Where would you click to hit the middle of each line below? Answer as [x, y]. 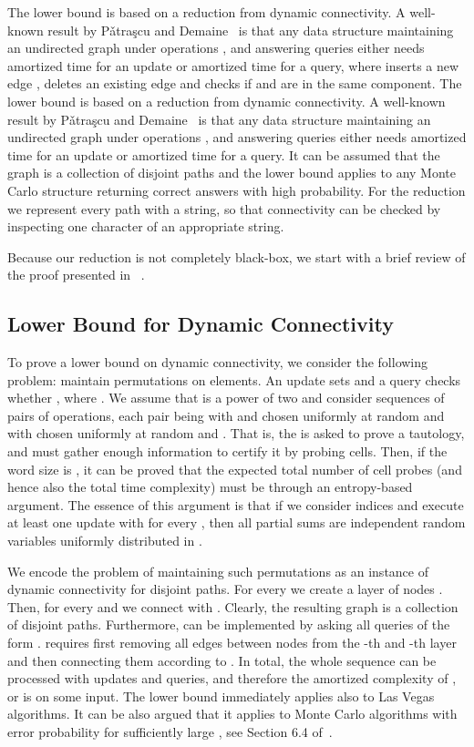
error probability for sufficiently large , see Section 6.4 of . [170, 731]
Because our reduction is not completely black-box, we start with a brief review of [237, 256]
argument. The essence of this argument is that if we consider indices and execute [236, 504]
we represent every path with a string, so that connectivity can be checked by [224, 208]
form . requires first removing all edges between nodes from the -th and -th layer [232, 643]
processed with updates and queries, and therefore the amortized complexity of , [232, 678]
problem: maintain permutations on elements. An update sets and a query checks [234, 379]
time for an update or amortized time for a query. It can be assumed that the [224, 154]
